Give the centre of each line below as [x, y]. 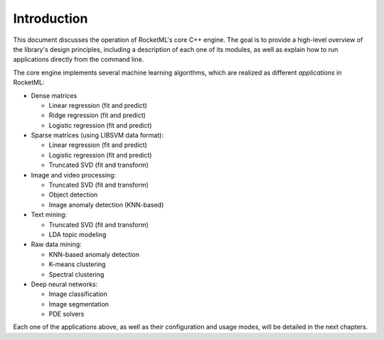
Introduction [50, 18]
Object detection [73, 194]
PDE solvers [66, 314]
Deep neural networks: [64, 284]
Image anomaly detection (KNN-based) [106, 204]
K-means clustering [77, 264]
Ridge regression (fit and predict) [97, 115]
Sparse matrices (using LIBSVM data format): [97, 136]
